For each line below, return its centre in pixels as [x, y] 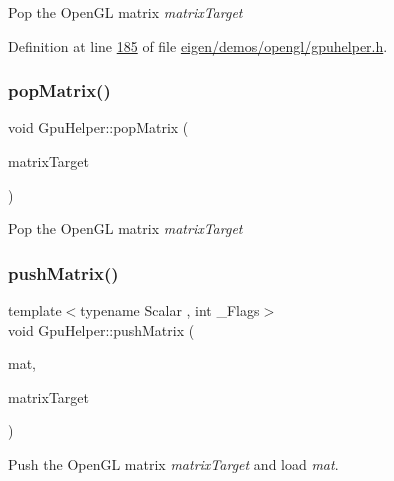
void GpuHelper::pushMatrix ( [101, 329]
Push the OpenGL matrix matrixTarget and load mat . [173, 463]
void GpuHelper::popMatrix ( [98, 127]
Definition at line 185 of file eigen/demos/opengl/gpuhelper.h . [198, 45]
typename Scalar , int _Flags [170, 310]
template [35, 310]
